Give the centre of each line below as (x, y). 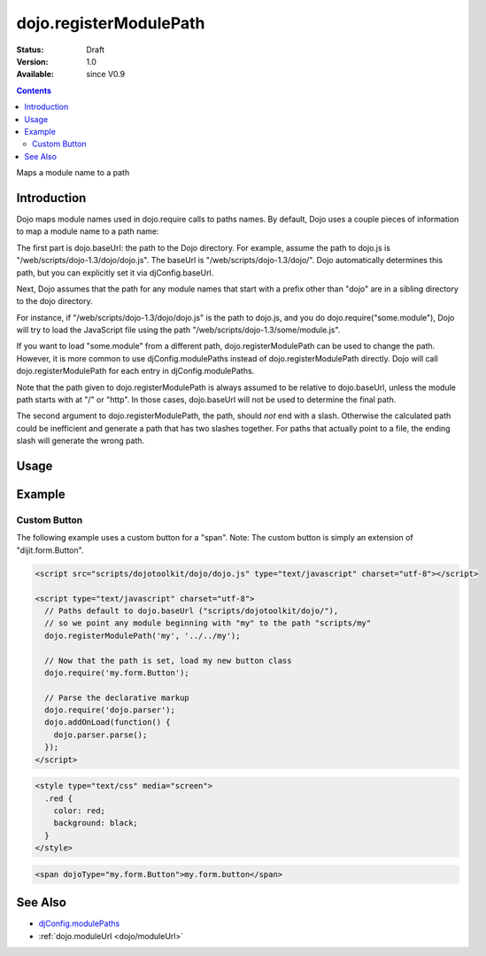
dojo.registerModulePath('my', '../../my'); (143, 635)
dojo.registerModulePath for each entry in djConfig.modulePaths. (135, 371)
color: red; (80, 810)
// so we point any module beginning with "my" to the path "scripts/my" (208, 623)
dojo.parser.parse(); (100, 734)
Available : (35, 74)
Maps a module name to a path (73, 173)
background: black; (96, 823)
